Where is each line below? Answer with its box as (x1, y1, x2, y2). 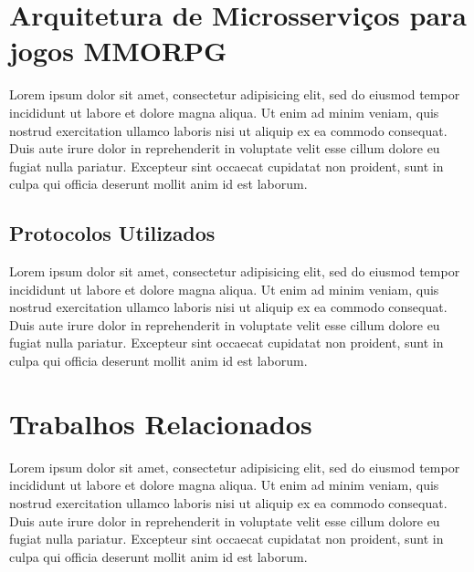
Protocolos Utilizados (9, 219, 216, 247)
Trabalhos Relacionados (9, 404, 312, 442)
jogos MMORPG (9, 32, 227, 69)
